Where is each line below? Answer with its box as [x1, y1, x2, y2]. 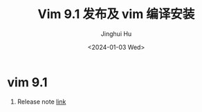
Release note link [17, 97, 66, 106]
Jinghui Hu [100, 29, 132, 38]
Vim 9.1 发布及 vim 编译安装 [37, 6, 195, 22]
